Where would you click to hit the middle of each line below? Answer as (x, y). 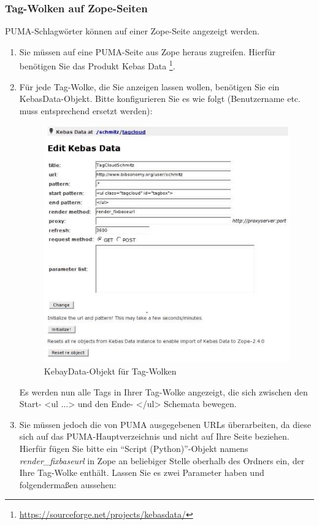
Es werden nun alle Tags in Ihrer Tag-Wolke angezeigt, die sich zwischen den (163, 391)
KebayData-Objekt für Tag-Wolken (110, 371)
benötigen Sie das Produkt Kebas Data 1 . (97, 65)
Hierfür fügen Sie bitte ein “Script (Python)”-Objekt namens (134, 448)
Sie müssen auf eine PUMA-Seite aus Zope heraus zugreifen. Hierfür (147, 51)
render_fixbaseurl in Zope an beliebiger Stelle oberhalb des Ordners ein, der (162, 460)
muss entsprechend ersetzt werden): (86, 110)
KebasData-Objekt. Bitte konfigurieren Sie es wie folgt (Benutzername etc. (160, 99)
